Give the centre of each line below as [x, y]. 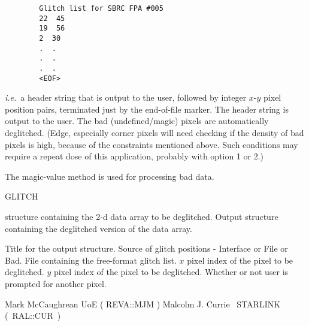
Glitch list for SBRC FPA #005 [101, 8]
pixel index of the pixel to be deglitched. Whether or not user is [171, 272]
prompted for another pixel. [56, 283]
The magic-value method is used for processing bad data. [110, 176]
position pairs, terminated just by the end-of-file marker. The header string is [147, 109]
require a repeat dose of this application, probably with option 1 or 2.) [134, 156]
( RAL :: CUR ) [33, 316]
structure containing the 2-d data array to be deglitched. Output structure [142, 216]
